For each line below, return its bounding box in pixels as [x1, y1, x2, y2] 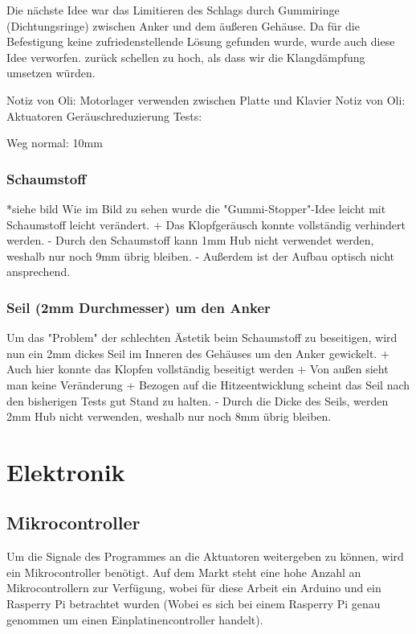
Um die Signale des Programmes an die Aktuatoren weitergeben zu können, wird [6, 548, 404, 565]
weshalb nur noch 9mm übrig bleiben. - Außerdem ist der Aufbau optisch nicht [6, 247, 395, 264]
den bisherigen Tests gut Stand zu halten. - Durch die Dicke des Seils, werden [6, 392, 389, 409]
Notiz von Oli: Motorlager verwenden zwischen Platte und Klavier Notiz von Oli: [6, 91, 406, 108]
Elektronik [6, 455, 125, 488]
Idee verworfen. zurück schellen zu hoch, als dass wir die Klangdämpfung [6, 48, 365, 65]
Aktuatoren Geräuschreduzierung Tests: [6, 107, 202, 124]
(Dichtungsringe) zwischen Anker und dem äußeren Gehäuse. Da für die [6, 17, 360, 34]
